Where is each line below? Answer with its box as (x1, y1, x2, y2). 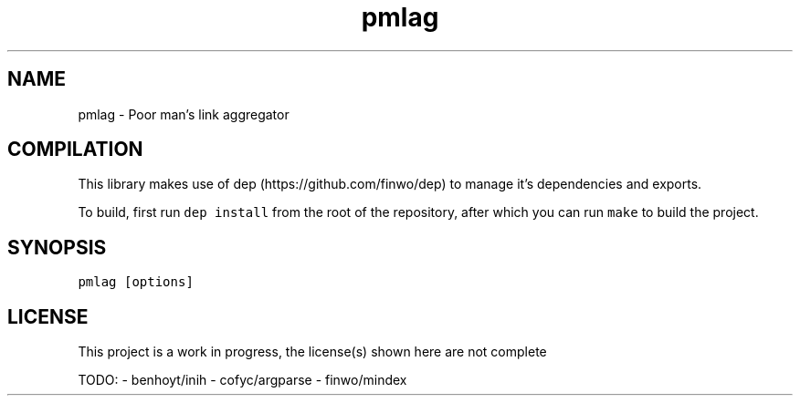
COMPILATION (7, 138, 143, 161)
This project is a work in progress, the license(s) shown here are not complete (78, 344, 547, 360)
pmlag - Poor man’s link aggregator (78, 106, 289, 122)
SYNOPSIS (7, 235, 107, 259)
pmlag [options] (78, 274, 194, 290)
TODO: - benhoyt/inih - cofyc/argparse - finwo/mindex (78, 372, 407, 388)
